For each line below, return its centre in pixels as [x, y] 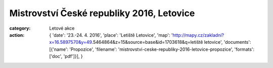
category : [20, 28]
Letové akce [62, 28]
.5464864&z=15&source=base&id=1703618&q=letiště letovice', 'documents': [171, 42]
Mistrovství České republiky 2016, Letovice [102, 13]
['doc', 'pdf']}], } [66, 56]
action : [17, 35]
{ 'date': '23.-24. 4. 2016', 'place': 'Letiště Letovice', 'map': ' [111, 35]
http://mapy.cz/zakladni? [198, 35]
